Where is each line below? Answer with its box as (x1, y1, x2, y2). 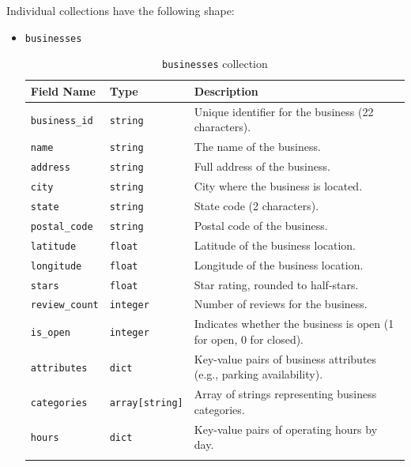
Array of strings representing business (194, 386, 377, 402)
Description (194, 82, 258, 99)
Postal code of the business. (194, 217, 328, 233)
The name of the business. (194, 138, 321, 155)
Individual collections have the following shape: (6, 2, 235, 18)
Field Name (30, 82, 96, 99)
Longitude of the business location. (194, 256, 364, 273)
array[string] (109, 397, 183, 409)
